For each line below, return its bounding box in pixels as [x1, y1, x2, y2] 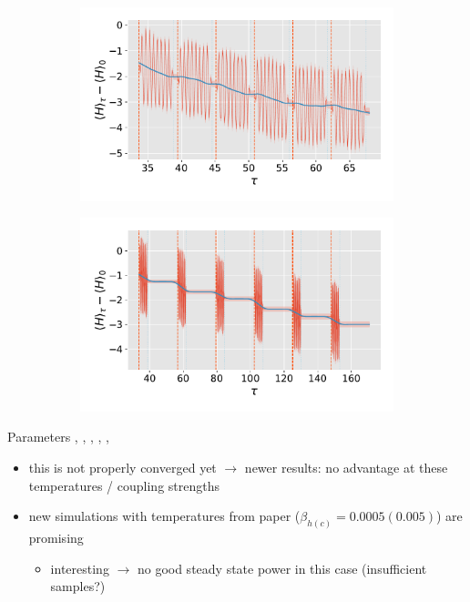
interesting [50, 558, 109, 577]
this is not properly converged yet [28, 458, 217, 476]
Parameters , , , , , [7, 427, 109, 446]
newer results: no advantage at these [244, 458, 448, 476]
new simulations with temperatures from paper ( [28, 506, 301, 525]
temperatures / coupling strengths [28, 475, 220, 495]
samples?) [50, 576, 106, 596]
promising [28, 528, 84, 547]
